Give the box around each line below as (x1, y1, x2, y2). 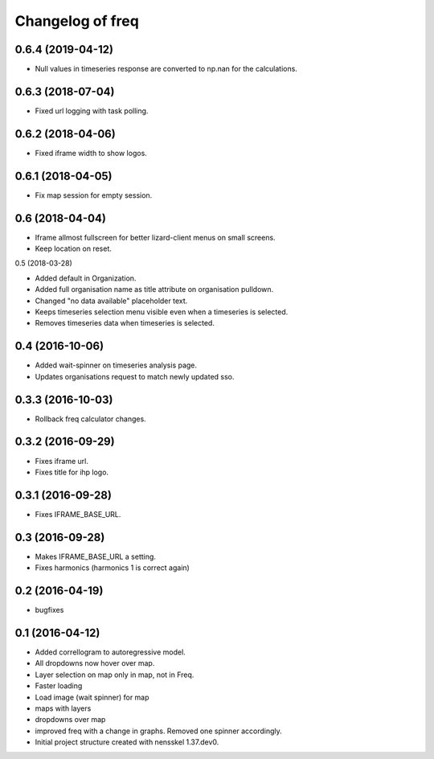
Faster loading (35, 681, 83, 691)
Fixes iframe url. (35, 456, 88, 466)
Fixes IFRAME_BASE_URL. (35, 509, 121, 519)
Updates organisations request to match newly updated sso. (35, 371, 235, 381)
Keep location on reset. (35, 244, 113, 253)
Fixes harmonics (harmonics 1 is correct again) (35, 563, 190, 572)
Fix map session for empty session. (35, 190, 153, 200)
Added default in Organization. (35, 273, 137, 283)
